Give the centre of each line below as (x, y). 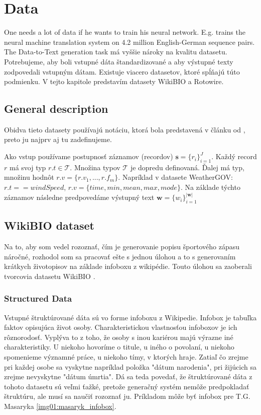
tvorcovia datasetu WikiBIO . (50, 276)
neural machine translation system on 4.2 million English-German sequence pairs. (129, 42)
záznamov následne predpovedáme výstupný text (79, 197)
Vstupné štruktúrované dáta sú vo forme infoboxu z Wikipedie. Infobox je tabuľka (130, 317)
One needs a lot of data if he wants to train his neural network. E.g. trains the (125, 32)
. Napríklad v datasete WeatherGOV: (175, 177)
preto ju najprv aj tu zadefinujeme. (58, 139)
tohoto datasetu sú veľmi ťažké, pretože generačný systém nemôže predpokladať (127, 386)
